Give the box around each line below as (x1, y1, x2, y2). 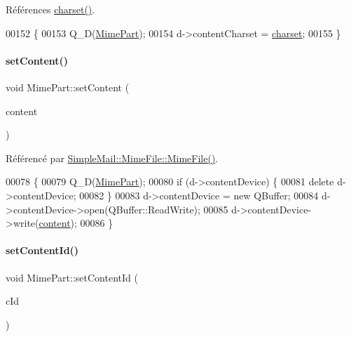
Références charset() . (6, 2, 95, 16)
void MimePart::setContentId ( (6, 270, 138, 284)
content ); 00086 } (39, 216, 113, 230)
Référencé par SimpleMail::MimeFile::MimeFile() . (6, 150, 219, 165)
